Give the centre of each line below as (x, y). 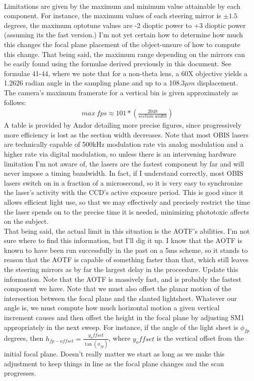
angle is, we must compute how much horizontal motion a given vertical (112, 308)
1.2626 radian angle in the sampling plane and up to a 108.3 (94, 83)
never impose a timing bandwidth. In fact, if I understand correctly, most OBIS (124, 173)
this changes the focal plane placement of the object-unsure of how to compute (122, 44)
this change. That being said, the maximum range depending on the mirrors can (125, 54)
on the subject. (26, 221)
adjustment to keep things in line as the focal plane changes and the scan (114, 363)
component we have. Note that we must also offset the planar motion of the (118, 288)
